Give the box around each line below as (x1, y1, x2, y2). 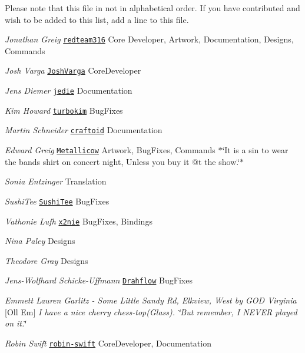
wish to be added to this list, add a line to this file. (5, 13, 189, 25)
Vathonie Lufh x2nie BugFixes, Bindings (5, 215, 152, 227)
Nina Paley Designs (5, 235, 75, 247)
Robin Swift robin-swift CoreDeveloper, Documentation (5, 336, 211, 349)
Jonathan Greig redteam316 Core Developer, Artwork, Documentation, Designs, (5, 33, 294, 45)
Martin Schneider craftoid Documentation (5, 124, 163, 136)
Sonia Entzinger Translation (5, 175, 107, 187)
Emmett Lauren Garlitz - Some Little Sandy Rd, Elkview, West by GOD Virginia (5, 294, 297, 306)
